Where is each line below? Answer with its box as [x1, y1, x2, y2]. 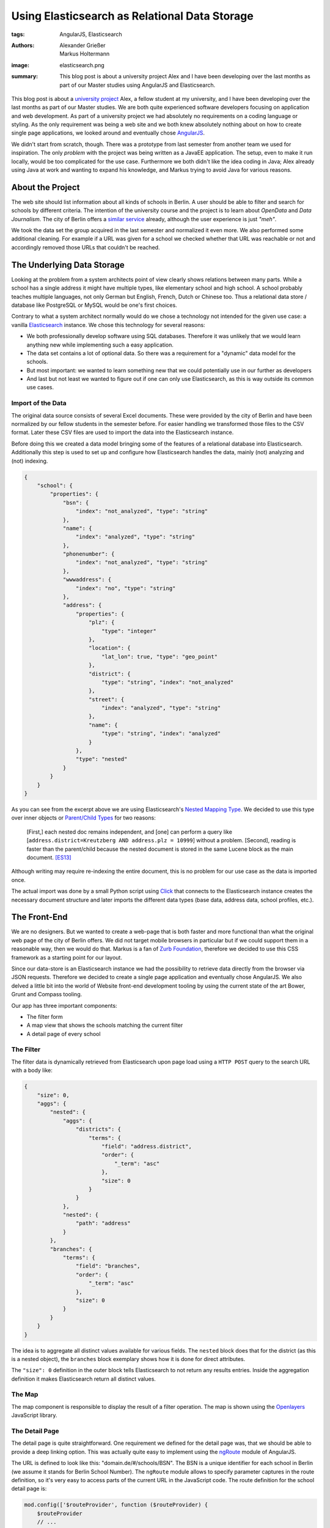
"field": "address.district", [101, 1143, 192, 1150]
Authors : [11, 42, 35, 49]
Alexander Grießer [59, 42, 106, 49]
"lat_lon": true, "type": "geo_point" [101, 653, 218, 660]
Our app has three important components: [11, 1002, 117, 1009]
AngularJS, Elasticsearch [59, 31, 122, 38]
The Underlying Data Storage [11, 260, 125, 270]
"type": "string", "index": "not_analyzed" [101, 678, 234, 686]
